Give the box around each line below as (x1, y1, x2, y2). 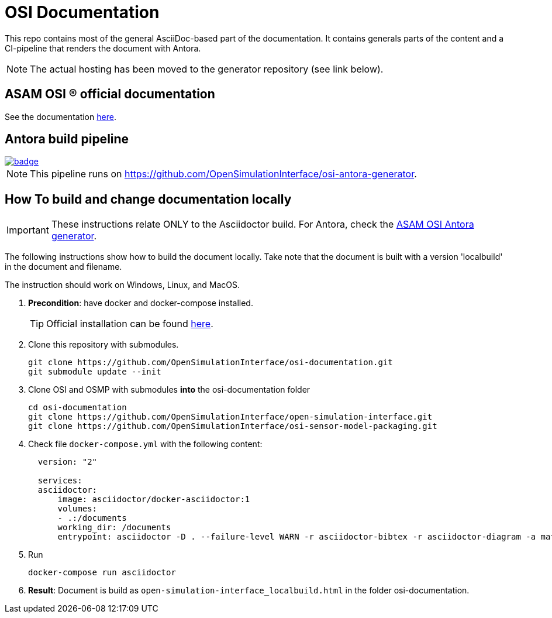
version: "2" (37, 457, 98, 467)
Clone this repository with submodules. (28, 339, 179, 350)
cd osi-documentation (28, 403, 127, 413)
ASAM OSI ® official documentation (5, 87, 215, 102)
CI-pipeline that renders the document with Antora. (5, 43, 201, 53)
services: (37, 476, 82, 486)
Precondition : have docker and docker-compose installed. (28, 298, 253, 308)
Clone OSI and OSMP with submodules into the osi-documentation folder (28, 384, 310, 395)
